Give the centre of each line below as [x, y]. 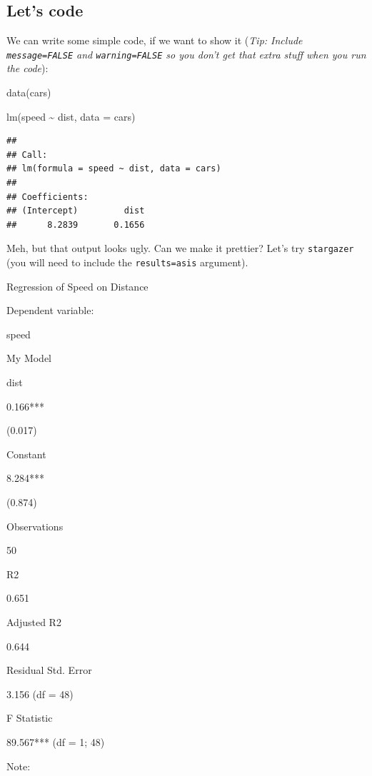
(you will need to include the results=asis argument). [127, 262]
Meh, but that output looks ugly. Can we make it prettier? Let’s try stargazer [180, 248]
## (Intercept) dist [76, 211]
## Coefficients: [47, 197]
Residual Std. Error [49, 670]
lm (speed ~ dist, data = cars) [71, 116]
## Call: [27, 155]
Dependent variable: [50, 310]
